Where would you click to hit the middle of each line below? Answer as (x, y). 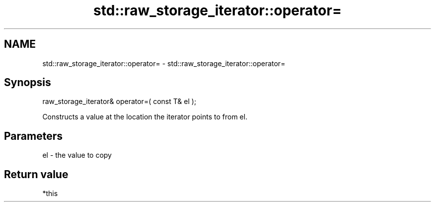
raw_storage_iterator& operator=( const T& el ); (119, 102)
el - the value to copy (77, 155)
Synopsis (28, 83)
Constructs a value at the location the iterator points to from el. (145, 117)
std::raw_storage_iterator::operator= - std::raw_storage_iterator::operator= (164, 63)
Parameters (33, 136)
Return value (36, 174)
